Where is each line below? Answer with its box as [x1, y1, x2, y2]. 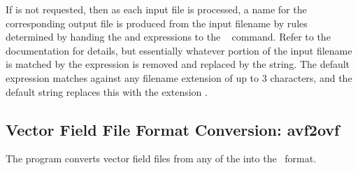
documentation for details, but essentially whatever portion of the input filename [6, 43, 352, 57]
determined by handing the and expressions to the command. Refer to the [6, 29, 331, 44]
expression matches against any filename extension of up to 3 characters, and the [6, 70, 352, 85]
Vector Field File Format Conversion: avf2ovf [6, 118, 340, 140]
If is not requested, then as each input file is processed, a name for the [6, 2, 307, 16]
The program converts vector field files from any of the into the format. [6, 151, 317, 166]
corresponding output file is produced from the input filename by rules [6, 15, 308, 30]
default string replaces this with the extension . [6, 84, 208, 99]
